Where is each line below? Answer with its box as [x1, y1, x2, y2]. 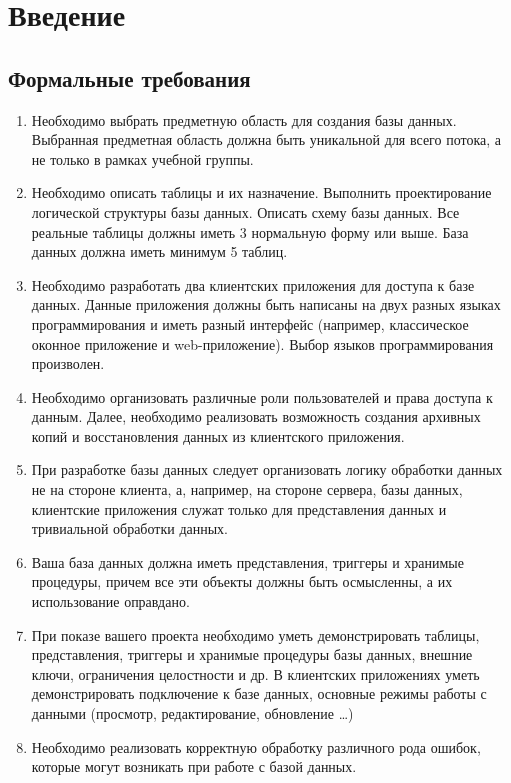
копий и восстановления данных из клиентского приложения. [31, 425, 405, 446]
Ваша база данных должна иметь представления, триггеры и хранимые [31, 551, 464, 572]
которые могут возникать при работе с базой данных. [31, 756, 357, 777]
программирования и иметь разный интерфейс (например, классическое [31, 313, 469, 334]
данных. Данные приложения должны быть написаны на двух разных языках [31, 294, 501, 315]
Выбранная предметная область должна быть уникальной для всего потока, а [31, 129, 501, 150]
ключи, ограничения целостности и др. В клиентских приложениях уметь [31, 663, 480, 684]
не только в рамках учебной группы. [31, 148, 254, 169]
